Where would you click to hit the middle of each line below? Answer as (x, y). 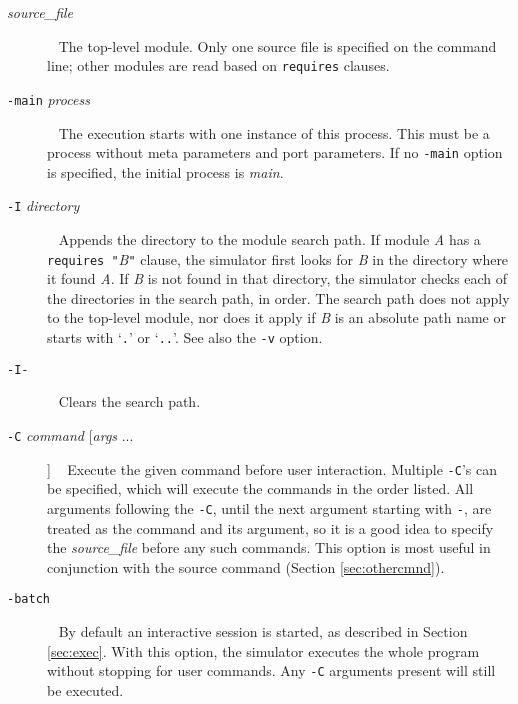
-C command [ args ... (70, 434)
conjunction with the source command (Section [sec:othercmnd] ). (246, 566)
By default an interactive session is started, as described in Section (263, 630)
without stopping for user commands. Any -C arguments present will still (271, 670)
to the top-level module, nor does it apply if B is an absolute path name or (276, 317)
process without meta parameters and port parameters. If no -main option (275, 152)
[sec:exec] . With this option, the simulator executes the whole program (263, 650)
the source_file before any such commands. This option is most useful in (269, 547)
